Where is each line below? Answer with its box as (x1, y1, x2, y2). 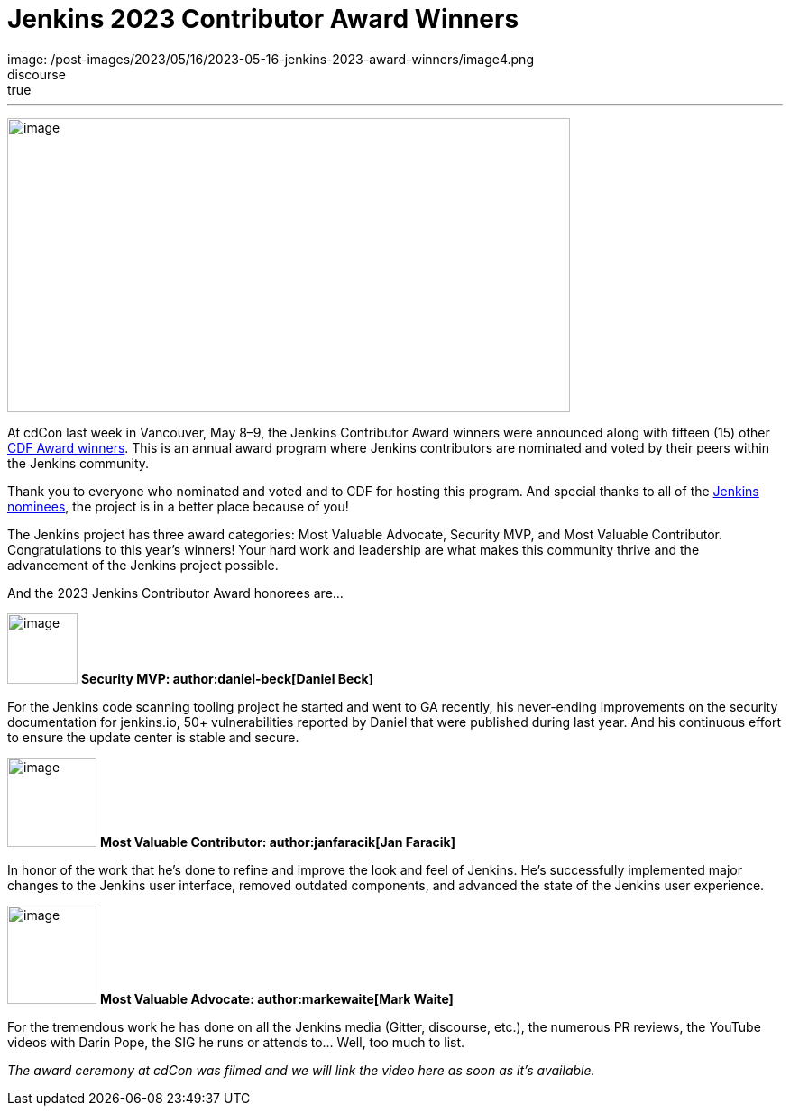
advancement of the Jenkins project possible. (7, 556, 279, 573)
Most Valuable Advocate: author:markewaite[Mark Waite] (99, 990, 454, 1007)
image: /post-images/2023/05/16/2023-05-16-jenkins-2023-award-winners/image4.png (7, 51, 534, 67)
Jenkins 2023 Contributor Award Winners (7, 4, 519, 34)
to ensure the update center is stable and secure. (7, 729, 299, 745)
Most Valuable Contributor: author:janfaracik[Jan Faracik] (99, 833, 456, 850)
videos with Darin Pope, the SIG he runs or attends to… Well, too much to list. (7, 1034, 465, 1050)
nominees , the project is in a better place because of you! (7, 498, 349, 514)
